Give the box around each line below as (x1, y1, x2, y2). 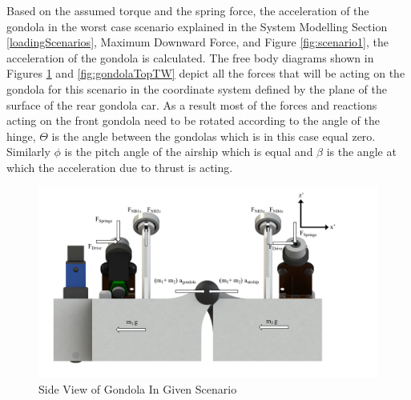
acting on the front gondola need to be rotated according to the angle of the (6, 112, 381, 129)
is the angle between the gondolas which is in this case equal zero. (51, 127, 376, 144)
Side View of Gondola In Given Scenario (38, 380, 237, 397)
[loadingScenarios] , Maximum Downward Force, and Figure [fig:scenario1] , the (6, 34, 389, 50)
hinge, (6, 127, 36, 144)
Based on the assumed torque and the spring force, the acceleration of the (6, 2, 369, 18)
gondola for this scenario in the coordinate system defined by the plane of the (6, 80, 387, 97)
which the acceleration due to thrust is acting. (6, 158, 233, 175)
